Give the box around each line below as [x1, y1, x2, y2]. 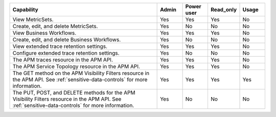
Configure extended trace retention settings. [12, 50, 120, 56]
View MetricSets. [12, 16, 54, 23]
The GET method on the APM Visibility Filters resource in [12, 69, 150, 77]
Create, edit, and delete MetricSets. [12, 23, 98, 30]
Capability [12, 6, 38, 13]
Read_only [210, 6, 237, 13]
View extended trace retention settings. [12, 43, 107, 50]
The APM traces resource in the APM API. [12, 56, 113, 63]
